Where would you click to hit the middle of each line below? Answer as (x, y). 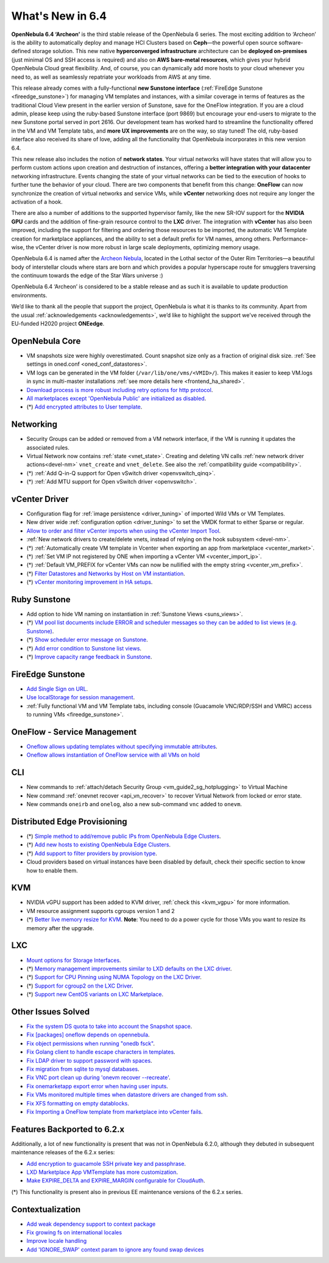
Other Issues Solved (51, 1012)
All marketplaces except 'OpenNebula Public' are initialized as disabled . (116, 398)
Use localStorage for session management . (81, 697)
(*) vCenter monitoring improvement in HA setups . (90, 582)
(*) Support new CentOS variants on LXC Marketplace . (95, 994)
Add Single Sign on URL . (57, 689)
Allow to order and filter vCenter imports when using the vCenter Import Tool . (124, 531)
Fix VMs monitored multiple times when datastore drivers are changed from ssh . (127, 1095)
